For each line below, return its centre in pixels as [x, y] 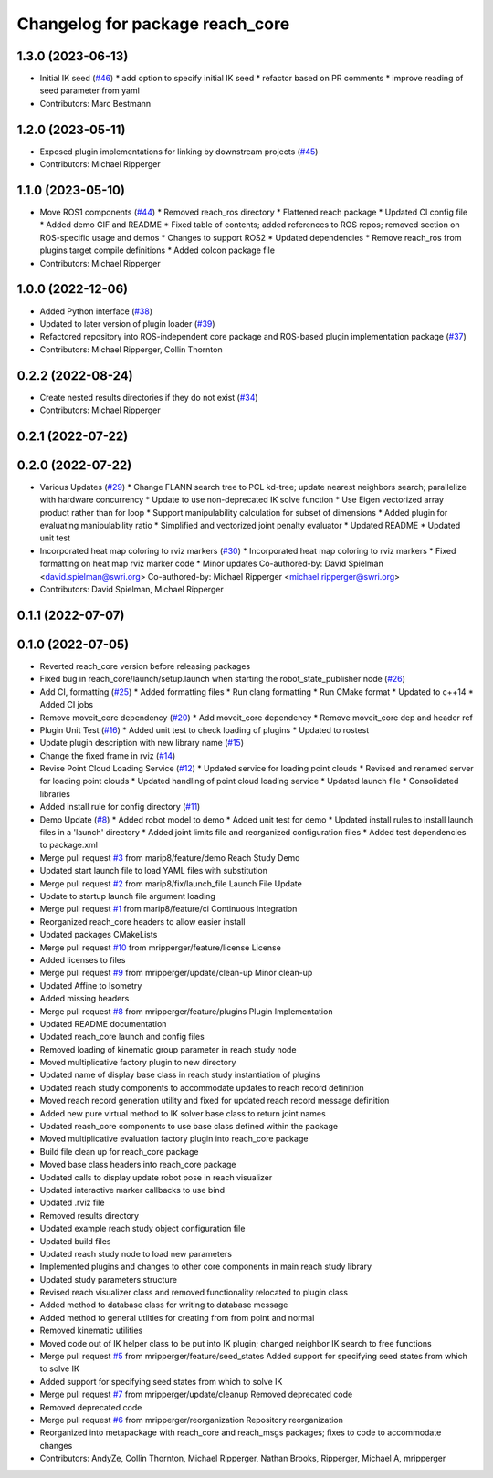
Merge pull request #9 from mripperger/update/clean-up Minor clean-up [176, 973]
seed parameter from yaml [90, 90]
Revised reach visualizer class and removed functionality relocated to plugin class [194, 1293]
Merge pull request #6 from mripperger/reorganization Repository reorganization [192, 1420]
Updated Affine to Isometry [91, 985]
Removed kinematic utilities [91, 1331]
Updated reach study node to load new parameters [136, 1253]
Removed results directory [89, 1215]
